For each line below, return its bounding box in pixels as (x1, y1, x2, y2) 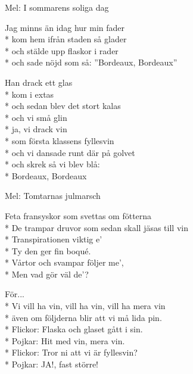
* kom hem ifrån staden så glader (5, 33, 127, 45)
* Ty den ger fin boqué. (5, 244, 91, 257)
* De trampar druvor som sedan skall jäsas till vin (5, 221, 188, 233)
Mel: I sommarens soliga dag (5, 1, 109, 13)
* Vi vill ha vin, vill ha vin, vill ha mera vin (5, 300, 166, 312)
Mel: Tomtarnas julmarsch (5, 189, 101, 202)
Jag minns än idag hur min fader (5, 21, 125, 33)
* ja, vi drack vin (5, 123, 67, 135)
